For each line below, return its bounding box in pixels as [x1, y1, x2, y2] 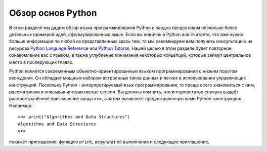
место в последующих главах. [9, 59, 74, 65]
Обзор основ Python [9, 7, 97, 18]
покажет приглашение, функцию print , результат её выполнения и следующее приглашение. [9, 139, 210, 145]
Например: [9, 103, 33, 109]
